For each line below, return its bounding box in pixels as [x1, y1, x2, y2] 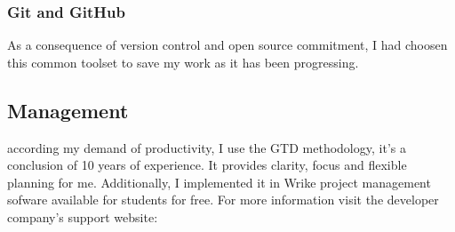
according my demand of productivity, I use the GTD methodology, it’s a [7, 138, 406, 156]
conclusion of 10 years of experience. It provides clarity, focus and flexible [7, 156, 407, 174]
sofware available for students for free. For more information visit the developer [7, 190, 439, 209]
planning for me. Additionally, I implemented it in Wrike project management [7, 172, 431, 191]
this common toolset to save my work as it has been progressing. [7, 52, 359, 71]
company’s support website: [7, 207, 158, 226]
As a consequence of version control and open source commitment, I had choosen [7, 36, 448, 54]
